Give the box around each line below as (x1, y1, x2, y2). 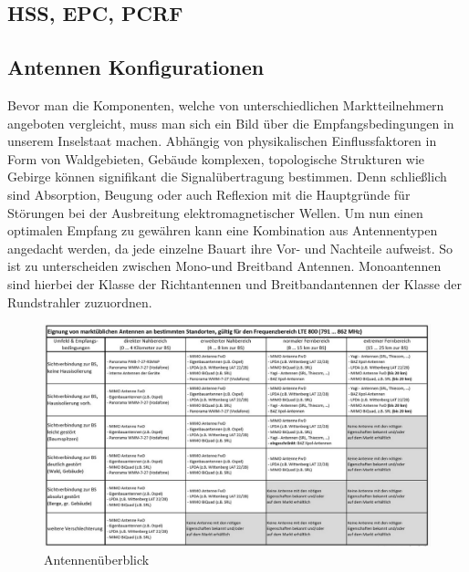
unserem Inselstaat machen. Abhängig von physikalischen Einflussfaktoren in (7, 131, 437, 151)
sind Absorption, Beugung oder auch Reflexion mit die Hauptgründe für (7, 184, 411, 203)
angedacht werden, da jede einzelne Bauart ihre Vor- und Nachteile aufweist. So (7, 238, 453, 257)
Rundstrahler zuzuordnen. (7, 292, 152, 311)
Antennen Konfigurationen (7, 53, 265, 81)
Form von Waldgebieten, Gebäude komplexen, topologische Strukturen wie (7, 149, 425, 168)
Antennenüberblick (44, 550, 150, 568)
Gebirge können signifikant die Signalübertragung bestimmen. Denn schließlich (7, 167, 447, 186)
